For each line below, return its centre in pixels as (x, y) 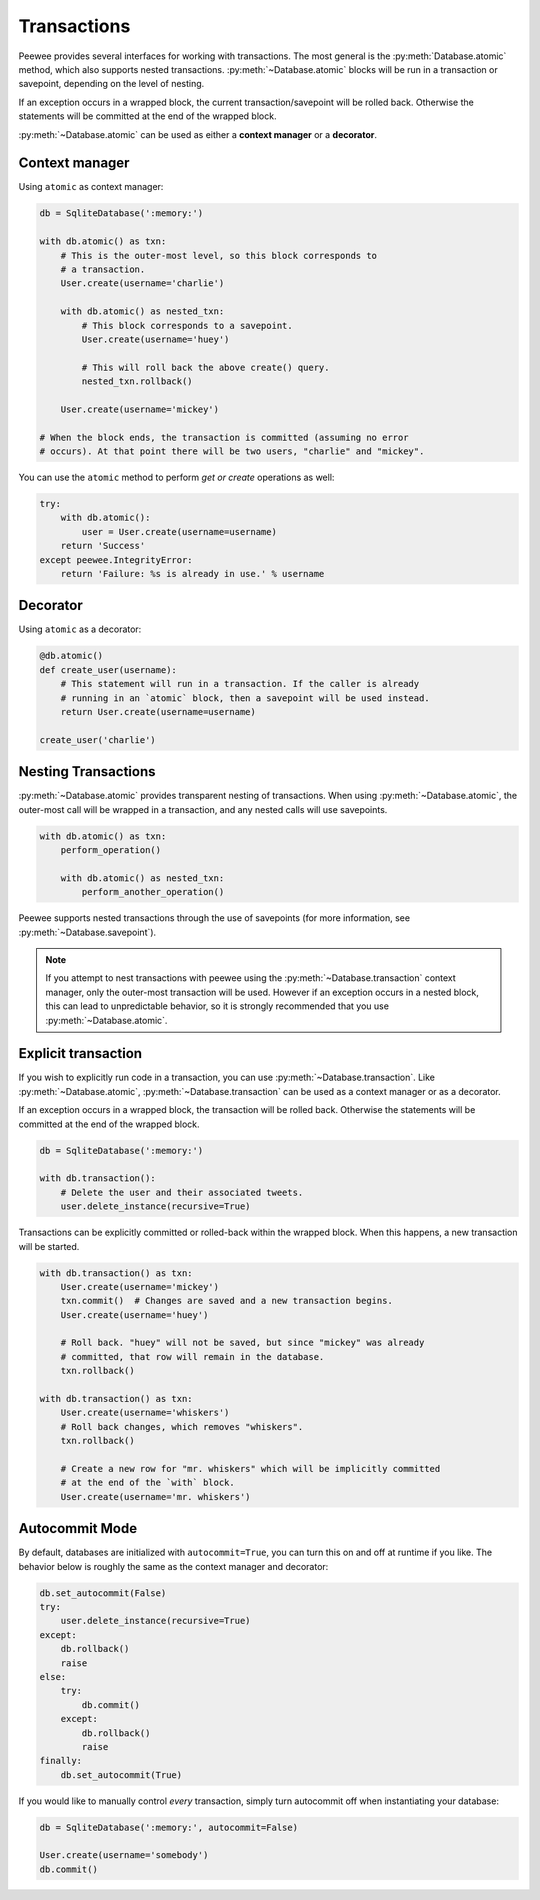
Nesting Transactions (87, 771)
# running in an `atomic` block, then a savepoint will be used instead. (245, 698)
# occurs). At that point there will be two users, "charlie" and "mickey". (232, 451)
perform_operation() (111, 850)
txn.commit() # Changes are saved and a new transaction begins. (227, 1301)
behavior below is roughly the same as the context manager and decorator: (173, 1566)
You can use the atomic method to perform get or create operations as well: (176, 477)
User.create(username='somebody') (124, 1855)
